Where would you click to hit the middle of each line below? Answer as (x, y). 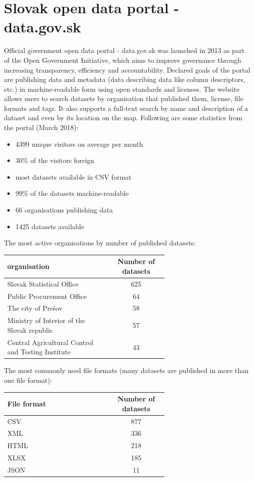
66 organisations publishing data (64, 210)
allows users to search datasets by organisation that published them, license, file (124, 98)
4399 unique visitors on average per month (79, 144)
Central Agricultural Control (50, 342)
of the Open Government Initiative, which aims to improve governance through (123, 60)
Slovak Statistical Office (43, 283)
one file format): (28, 380)
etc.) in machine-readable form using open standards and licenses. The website (122, 89)
